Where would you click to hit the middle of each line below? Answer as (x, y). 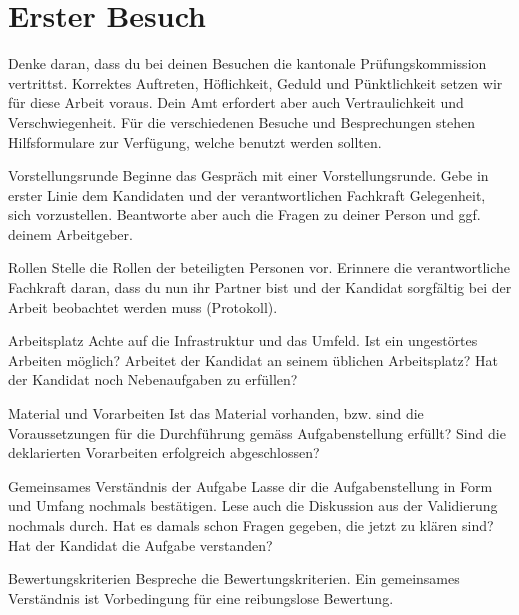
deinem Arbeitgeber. (70, 233)
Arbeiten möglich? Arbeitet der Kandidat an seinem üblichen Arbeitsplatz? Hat (253, 359)
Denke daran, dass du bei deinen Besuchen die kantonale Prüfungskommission (247, 63)
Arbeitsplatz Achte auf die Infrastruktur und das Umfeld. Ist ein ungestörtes (243, 340)
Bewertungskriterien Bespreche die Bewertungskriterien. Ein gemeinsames (234, 578)
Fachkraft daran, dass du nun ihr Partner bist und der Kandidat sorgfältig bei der (260, 287)
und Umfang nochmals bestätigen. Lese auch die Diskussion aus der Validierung (253, 505)
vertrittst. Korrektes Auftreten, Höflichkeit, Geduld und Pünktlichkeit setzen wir (255, 82)
